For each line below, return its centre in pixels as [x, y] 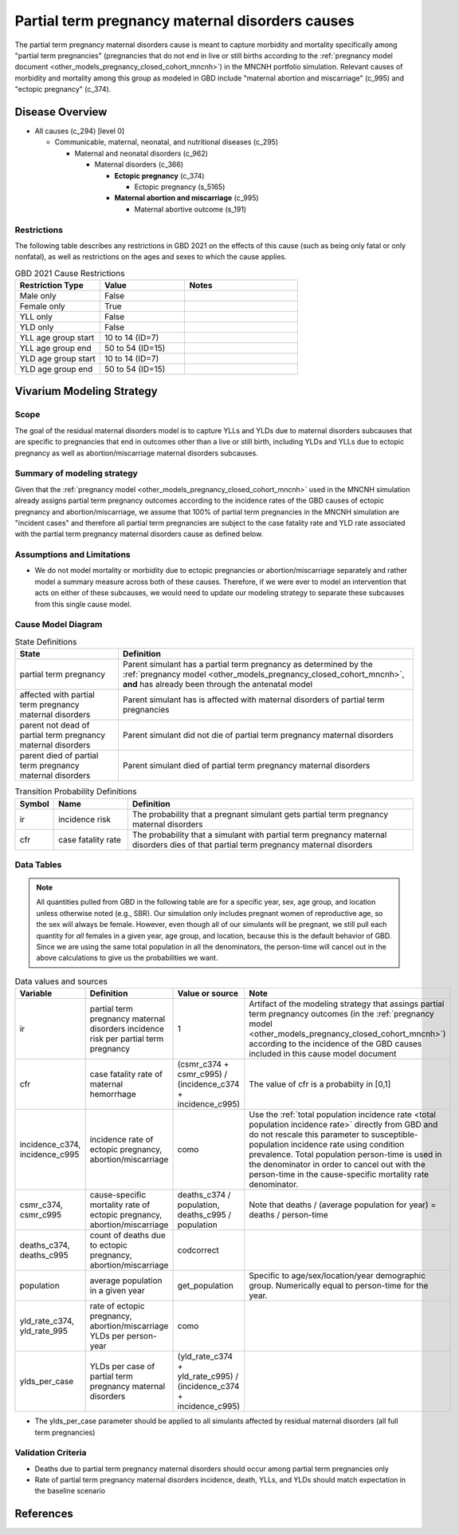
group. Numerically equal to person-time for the [339, 1286]
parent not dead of [55, 725]
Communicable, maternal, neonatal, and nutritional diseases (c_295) [167, 142]
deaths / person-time [288, 1215]
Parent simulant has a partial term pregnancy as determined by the [248, 665]
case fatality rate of [126, 1075]
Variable [36, 993]
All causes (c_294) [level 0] [80, 131]
